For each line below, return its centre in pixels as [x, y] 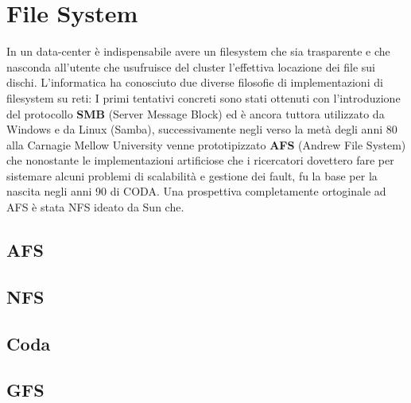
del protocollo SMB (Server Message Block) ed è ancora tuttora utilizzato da [196, 113]
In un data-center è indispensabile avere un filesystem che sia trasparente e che [198, 51]
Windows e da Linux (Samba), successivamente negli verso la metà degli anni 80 [202, 129]
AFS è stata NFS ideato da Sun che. [95, 207]
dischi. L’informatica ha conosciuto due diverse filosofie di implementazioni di [195, 82]
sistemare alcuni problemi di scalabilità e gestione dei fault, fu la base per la [192, 175]
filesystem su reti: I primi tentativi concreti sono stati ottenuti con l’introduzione [204, 97]
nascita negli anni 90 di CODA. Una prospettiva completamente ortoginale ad [196, 191]
